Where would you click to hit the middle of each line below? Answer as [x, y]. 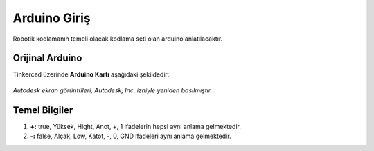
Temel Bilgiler [43, 110]
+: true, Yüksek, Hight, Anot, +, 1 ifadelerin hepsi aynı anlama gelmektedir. [136, 126]
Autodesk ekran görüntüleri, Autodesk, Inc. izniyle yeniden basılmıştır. [113, 90]
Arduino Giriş [52, 18]
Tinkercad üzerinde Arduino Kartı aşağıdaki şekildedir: [91, 74]
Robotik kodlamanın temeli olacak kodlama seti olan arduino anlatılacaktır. [118, 39]
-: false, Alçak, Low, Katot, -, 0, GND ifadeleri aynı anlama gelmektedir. [131, 136]
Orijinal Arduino [47, 58]
